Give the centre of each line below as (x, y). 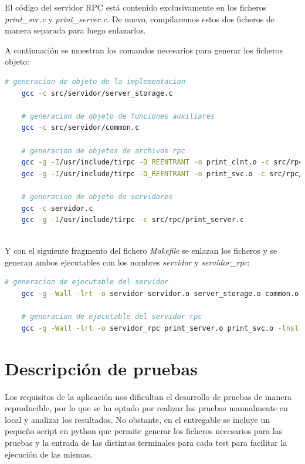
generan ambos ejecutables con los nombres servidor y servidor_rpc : (127, 262)
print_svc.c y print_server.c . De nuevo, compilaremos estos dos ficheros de (140, 19)
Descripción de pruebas (101, 368)
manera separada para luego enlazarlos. (75, 30)
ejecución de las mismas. (49, 454)
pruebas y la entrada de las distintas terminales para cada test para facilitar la (146, 442)
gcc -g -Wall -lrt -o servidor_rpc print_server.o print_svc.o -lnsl (160, 328)
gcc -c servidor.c (57, 208)
